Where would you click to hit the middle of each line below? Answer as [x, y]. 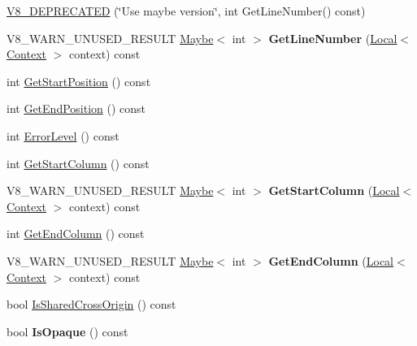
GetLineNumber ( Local [333, 38]
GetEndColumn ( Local [331, 260]
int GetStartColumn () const [78, 163]
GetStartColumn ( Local [334, 190]
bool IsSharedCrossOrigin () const [91, 304]
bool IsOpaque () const [67, 331]
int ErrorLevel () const [63, 135]
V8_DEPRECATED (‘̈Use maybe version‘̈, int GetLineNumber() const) [186, 11]
